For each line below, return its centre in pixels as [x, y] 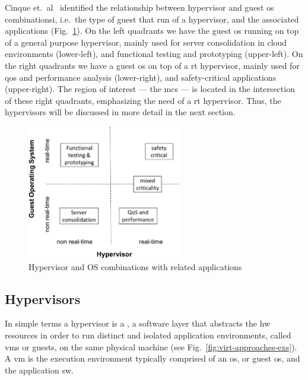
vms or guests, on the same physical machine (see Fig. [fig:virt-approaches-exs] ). [151, 346]
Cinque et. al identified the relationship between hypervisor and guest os [139, 7]
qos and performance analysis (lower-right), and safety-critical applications [141, 77]
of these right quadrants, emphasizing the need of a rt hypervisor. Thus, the [143, 100]
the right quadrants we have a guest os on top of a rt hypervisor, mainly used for [152, 65]
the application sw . [39, 370]
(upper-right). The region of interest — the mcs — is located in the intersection [150, 89]
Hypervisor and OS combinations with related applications [135, 266]
